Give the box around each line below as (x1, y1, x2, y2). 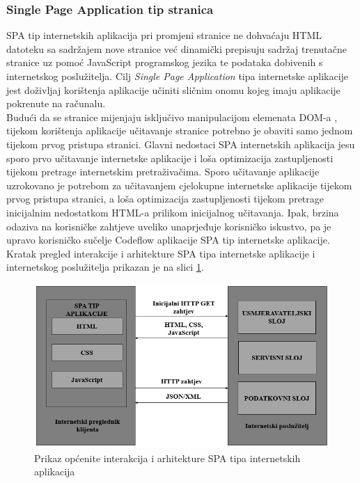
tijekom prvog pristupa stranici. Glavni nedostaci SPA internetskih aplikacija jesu (6, 136, 355, 151)
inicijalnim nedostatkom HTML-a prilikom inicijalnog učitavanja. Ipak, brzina (6, 205, 339, 219)
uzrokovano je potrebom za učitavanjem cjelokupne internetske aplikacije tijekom (6, 177, 352, 192)
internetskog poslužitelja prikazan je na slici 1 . (6, 260, 204, 274)
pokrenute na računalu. (6, 96, 106, 111)
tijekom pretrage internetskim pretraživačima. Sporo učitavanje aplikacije (6, 164, 320, 179)
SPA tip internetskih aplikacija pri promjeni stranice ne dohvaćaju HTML (6, 28, 322, 42)
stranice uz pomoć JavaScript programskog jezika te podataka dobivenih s (6, 55, 323, 70)
